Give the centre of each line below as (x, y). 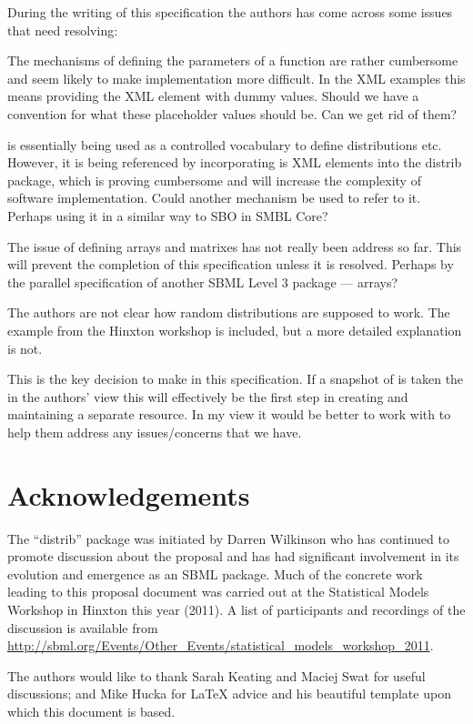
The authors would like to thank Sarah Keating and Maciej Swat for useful (216, 675)
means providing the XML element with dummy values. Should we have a (213, 96)
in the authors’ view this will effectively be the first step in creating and (208, 396)
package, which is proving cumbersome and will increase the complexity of (214, 180)
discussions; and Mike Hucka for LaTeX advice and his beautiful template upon (229, 694)
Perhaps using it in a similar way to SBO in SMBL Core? (168, 215)
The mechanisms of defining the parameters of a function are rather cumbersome (233, 60)
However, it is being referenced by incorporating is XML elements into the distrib (235, 162)
